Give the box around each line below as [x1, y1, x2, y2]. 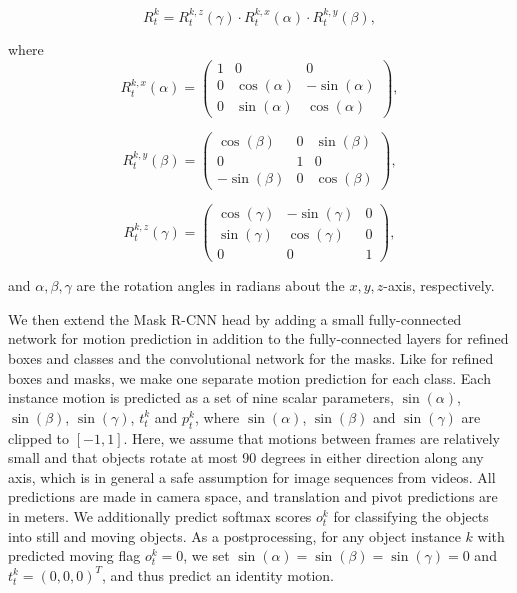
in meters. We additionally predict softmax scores [8, 506, 312, 527]
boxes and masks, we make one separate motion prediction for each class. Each [8, 367, 491, 388]
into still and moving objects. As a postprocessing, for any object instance [8, 525, 461, 546]
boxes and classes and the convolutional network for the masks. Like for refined [8, 348, 494, 369]
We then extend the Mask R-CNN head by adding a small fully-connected [8, 308, 462, 329]
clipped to [8, 427, 70, 448]
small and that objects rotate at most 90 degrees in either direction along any [8, 447, 484, 468]
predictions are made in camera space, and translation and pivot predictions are [8, 486, 498, 507]
